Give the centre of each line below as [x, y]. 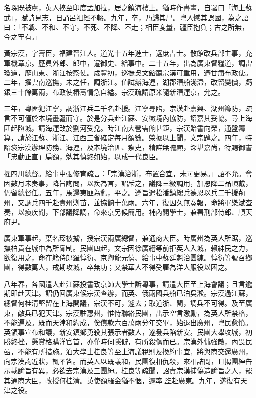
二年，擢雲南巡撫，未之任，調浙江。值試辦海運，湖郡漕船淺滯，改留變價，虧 [128, 82]
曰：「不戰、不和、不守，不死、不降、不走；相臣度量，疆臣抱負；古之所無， [126, 27]
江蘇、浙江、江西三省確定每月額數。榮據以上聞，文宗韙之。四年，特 [142, 137]
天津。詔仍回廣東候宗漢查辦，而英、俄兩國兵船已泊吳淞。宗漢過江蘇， [138, 293]
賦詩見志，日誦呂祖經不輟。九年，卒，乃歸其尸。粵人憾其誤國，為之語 [135, 17]
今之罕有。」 [23, 36]
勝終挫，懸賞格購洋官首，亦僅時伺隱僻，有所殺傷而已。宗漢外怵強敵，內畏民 [128, 342]
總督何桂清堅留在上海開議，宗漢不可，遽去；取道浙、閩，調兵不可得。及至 [125, 303]
